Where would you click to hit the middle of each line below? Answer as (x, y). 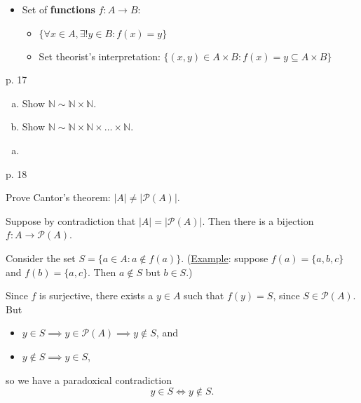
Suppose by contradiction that (71, 220)
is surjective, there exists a (96, 295)
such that (204, 295)
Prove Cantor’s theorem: (58, 197)
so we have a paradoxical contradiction (89, 380)
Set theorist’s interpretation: (100, 56)
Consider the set (41, 258)
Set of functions (59, 9)
